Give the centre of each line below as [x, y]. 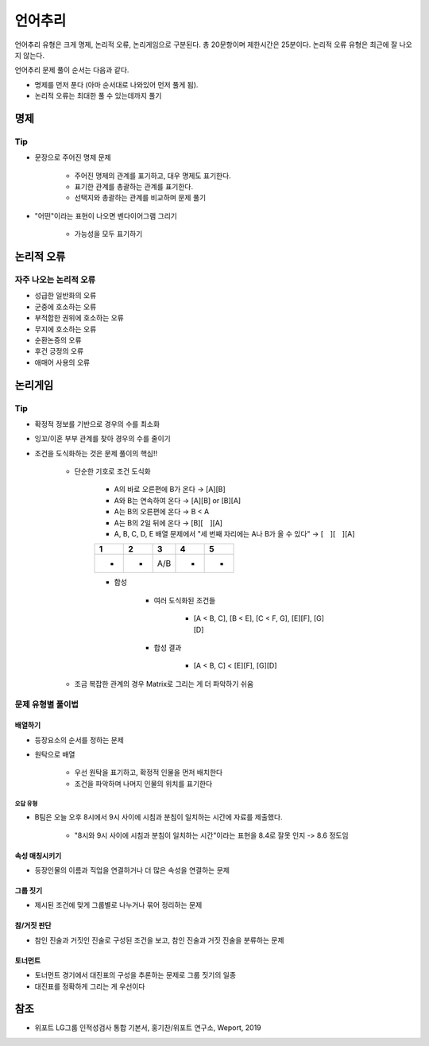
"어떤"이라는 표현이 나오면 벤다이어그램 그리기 [106, 215]
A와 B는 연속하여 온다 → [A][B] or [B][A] [178, 500]
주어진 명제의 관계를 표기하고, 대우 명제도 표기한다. [153, 176]
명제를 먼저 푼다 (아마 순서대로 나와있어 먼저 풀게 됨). [116, 84]
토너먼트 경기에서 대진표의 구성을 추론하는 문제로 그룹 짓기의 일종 [135, 975]
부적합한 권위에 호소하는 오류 [79, 318]
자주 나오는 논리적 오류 [55, 280]
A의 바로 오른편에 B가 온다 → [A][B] [170, 490]
